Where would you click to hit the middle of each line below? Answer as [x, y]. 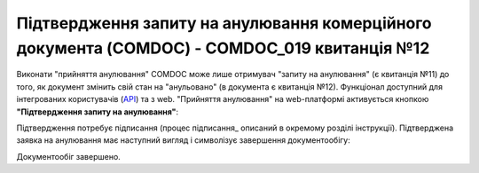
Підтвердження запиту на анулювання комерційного [224, 23]
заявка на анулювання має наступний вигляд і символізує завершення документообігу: [183, 140]
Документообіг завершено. [69, 156]
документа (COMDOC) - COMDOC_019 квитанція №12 [223, 48]
